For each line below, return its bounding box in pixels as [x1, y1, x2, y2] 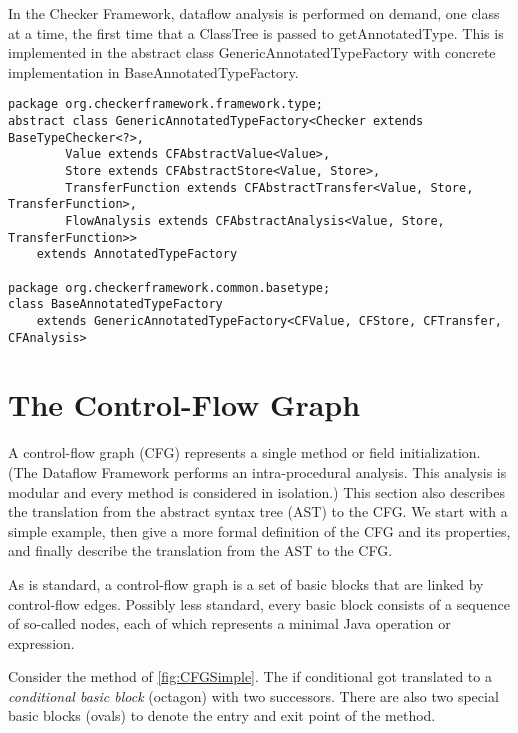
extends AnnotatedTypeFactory [36, 247, 238, 262]
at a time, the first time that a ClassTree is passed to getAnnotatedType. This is [8, 22, 504, 43]
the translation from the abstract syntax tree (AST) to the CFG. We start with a [8, 501, 508, 522]
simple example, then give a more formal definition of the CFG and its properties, [8, 520, 511, 541]
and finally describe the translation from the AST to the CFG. [8, 540, 393, 561]
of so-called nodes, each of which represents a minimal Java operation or [8, 613, 451, 634]
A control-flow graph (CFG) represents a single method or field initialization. [8, 442, 481, 463]
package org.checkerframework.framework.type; [8, 97, 323, 112]
